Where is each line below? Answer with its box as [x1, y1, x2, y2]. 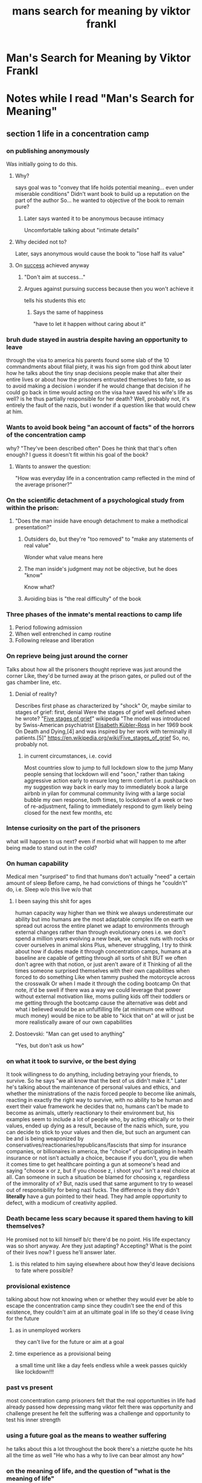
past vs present [6, 1383, 53, 1392]
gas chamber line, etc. [6, 679, 62, 686]
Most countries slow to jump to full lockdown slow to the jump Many [24, 764, 194, 771]
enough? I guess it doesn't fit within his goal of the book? [6, 451, 149, 458]
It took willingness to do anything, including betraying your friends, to [6, 1071, 179, 1078]
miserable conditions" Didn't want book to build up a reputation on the [14, 191, 190, 198]
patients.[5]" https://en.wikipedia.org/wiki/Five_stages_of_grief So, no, [14, 734, 190, 741]
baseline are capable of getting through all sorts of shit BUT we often [14, 954, 187, 962]
